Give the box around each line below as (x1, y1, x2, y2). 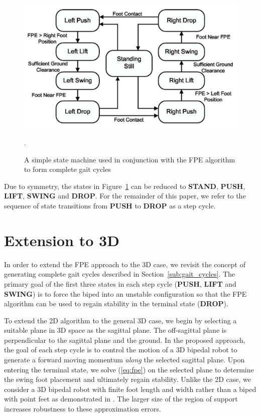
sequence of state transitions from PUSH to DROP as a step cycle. (4, 200, 216, 211)
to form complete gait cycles (24, 164, 111, 174)
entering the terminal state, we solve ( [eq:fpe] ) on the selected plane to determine (4, 364, 254, 374)
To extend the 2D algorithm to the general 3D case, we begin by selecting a (4, 315, 237, 325)
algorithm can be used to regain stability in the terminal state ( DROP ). (4, 298, 228, 309)
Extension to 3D (4, 230, 119, 250)
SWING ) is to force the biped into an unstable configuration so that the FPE (4, 288, 247, 299)
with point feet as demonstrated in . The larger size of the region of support (4, 393, 238, 404)
